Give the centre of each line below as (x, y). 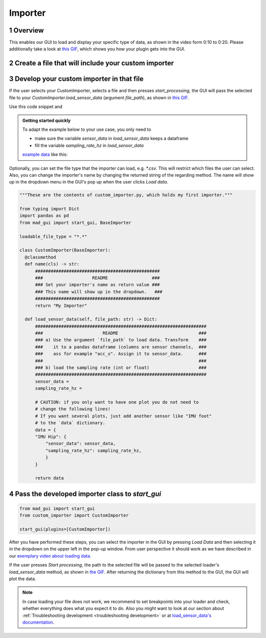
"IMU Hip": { (51, 436)
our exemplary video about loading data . (50, 556)
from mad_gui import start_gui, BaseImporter (75, 223)
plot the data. (23, 579)
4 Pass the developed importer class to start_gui (85, 494)
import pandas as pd (44, 216)
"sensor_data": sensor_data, (80, 444)
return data (50, 478)
